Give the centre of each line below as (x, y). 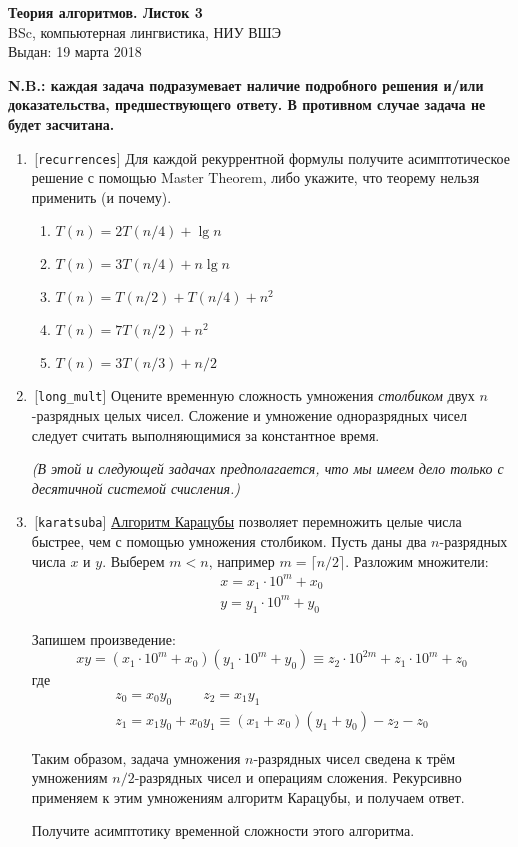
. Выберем (133, 560)
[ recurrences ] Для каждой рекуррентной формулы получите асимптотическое (272, 157)
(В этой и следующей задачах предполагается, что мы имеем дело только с (267, 468)
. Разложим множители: (417, 560)
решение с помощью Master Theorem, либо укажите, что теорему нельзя (255, 177)
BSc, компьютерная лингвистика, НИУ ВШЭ (144, 31)
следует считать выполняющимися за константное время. (205, 434)
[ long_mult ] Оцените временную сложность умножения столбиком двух (254, 395)
